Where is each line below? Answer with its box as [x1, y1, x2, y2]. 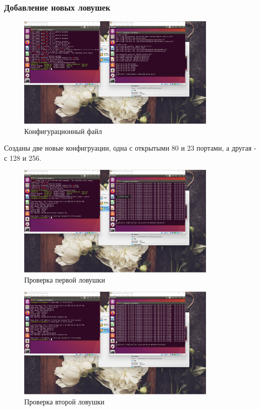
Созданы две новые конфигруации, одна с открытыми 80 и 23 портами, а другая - [4, 143, 256, 153]
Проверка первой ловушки [24, 274, 105, 285]
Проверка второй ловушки [24, 396, 105, 406]
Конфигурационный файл [24, 125, 102, 136]
